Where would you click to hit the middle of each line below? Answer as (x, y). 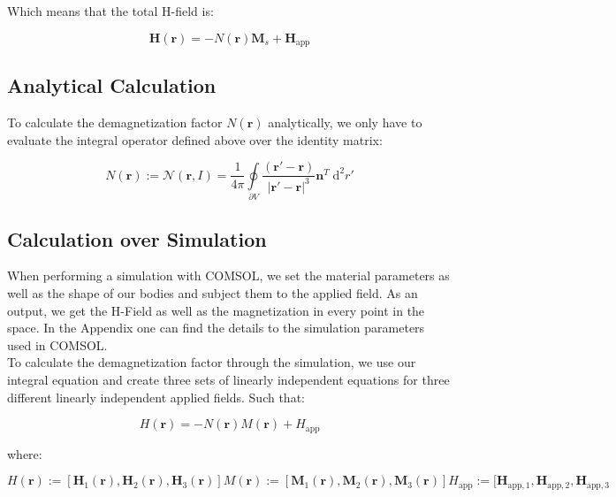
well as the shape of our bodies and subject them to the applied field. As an (213, 293)
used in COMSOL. (57, 344)
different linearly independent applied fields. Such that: (156, 397)
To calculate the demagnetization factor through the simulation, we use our (212, 362)
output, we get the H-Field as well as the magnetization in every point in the (216, 310)
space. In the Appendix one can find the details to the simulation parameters (216, 328)
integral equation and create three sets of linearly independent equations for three (228, 379)
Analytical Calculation (112, 85)
